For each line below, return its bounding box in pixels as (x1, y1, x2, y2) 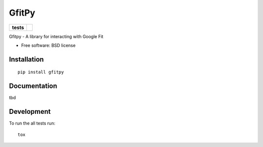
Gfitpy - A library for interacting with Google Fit (9, 33, 104, 39)
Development (9, 107, 51, 116)
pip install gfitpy (18, 69, 64, 75)
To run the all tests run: (9, 120, 56, 126)
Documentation (9, 82, 57, 90)
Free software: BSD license (21, 42, 75, 48)
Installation (9, 55, 44, 63)
